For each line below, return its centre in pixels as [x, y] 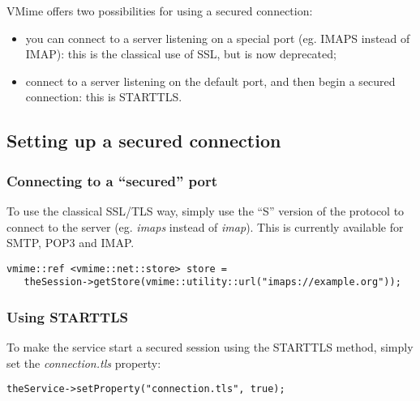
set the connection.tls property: [84, 363]
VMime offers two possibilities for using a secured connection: [160, 11]
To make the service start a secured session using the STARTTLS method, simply [210, 347]
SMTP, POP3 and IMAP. [71, 243]
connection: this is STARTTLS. [104, 97]
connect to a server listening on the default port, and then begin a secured [210, 81]
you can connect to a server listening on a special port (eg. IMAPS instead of [218, 38]
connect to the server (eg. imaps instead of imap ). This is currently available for [205, 226]
